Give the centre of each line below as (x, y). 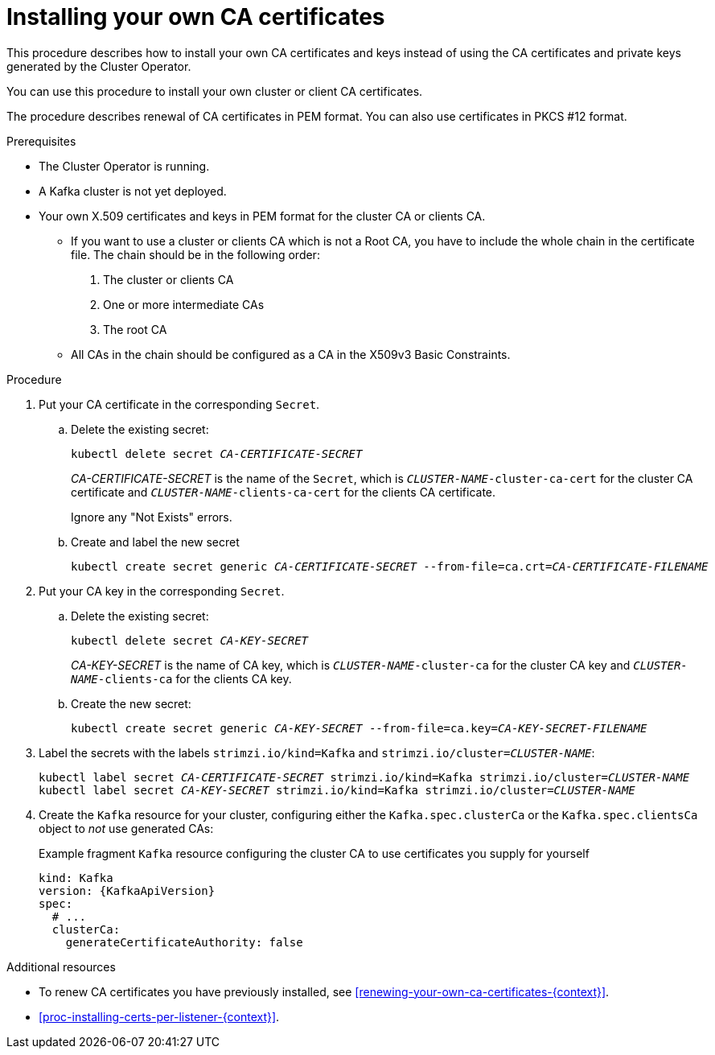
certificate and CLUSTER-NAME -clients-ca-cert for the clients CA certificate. (284, 492)
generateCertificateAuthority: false (184, 942)
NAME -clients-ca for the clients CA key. (181, 678)
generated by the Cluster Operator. (99, 66)
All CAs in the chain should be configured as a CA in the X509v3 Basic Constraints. (291, 354)
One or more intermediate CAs (184, 304)
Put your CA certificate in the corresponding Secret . (179, 404)
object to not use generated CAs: (126, 828)
